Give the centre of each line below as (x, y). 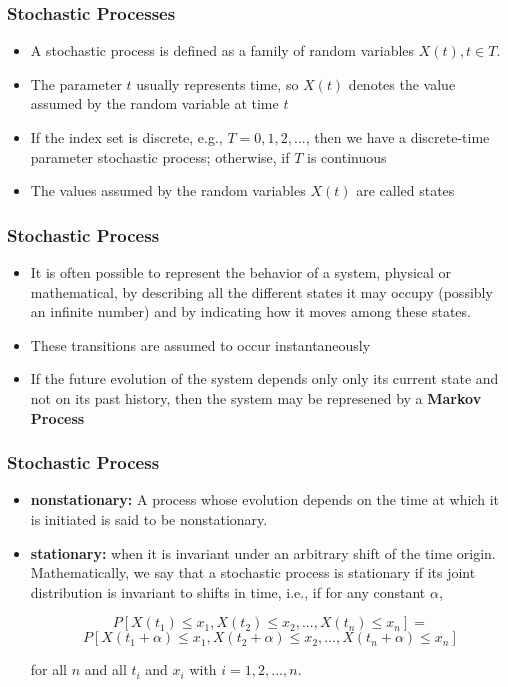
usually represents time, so (217, 83)
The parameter (76, 83)
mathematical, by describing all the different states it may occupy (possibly (261, 291)
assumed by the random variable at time (154, 103)
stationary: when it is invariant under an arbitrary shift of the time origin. (263, 552)
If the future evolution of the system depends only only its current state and (264, 378)
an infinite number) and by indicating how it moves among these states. (250, 311)
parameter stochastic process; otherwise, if (160, 156)
